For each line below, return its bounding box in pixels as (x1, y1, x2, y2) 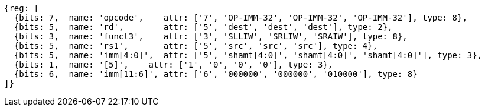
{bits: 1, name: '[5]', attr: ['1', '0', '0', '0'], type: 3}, (14, 60, 333, 69)
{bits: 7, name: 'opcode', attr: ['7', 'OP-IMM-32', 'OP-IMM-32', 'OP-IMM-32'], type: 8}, (14, 13, 467, 22)
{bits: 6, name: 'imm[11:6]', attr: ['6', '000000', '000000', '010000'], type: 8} (14, 69, 418, 79)
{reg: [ (4, 4, 40, 13)
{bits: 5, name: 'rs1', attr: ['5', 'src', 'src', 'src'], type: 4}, (14, 41, 378, 51)
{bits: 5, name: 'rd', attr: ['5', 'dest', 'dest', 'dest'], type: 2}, (14, 22, 393, 32)
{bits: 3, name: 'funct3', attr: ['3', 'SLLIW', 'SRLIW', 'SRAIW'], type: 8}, (14, 32, 408, 41)
